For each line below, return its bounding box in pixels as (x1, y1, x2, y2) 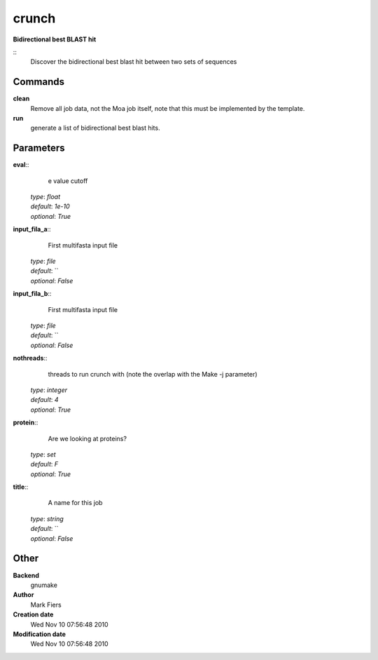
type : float (30, 193, 61, 201)
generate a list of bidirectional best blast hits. (30, 123, 160, 133)
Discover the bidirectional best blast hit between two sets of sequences (30, 58, 237, 66)
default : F (30, 460, 59, 469)
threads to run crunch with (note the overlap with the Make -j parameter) (48, 370, 258, 378)
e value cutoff (48, 176, 88, 185)
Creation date (13, 610, 54, 619)
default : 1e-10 (30, 202, 70, 210)
